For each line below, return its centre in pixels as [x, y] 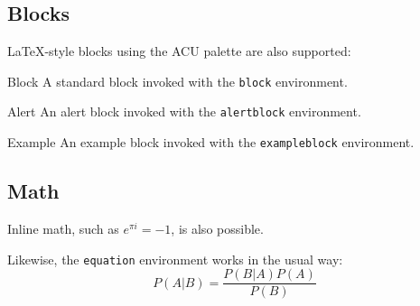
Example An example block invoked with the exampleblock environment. [211, 142]
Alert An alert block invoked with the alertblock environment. [184, 111]
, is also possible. [217, 228]
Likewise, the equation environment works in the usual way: [175, 259]
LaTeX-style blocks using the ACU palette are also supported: [179, 51]
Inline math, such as [63, 228]
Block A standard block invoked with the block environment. [177, 81]
